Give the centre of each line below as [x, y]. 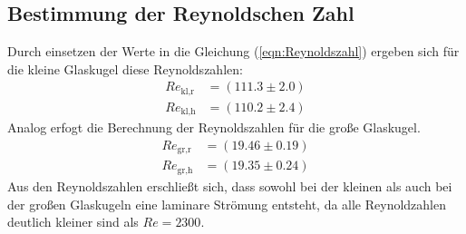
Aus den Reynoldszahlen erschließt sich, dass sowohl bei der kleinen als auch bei [230, 185]
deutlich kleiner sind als [73, 222]
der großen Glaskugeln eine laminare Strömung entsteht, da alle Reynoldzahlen [227, 204]
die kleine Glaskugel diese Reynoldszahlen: [125, 68]
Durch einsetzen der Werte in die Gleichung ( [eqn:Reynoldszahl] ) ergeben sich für [233, 51]
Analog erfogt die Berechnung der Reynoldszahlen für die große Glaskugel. [214, 127]
